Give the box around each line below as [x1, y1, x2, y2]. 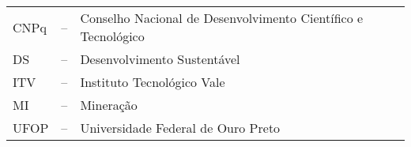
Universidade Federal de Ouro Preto [80, 119, 281, 137]
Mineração [80, 96, 138, 114]
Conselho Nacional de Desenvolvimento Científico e [80, 9, 364, 27]
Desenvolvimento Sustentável [80, 50, 240, 68]
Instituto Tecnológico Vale [80, 73, 225, 91]
